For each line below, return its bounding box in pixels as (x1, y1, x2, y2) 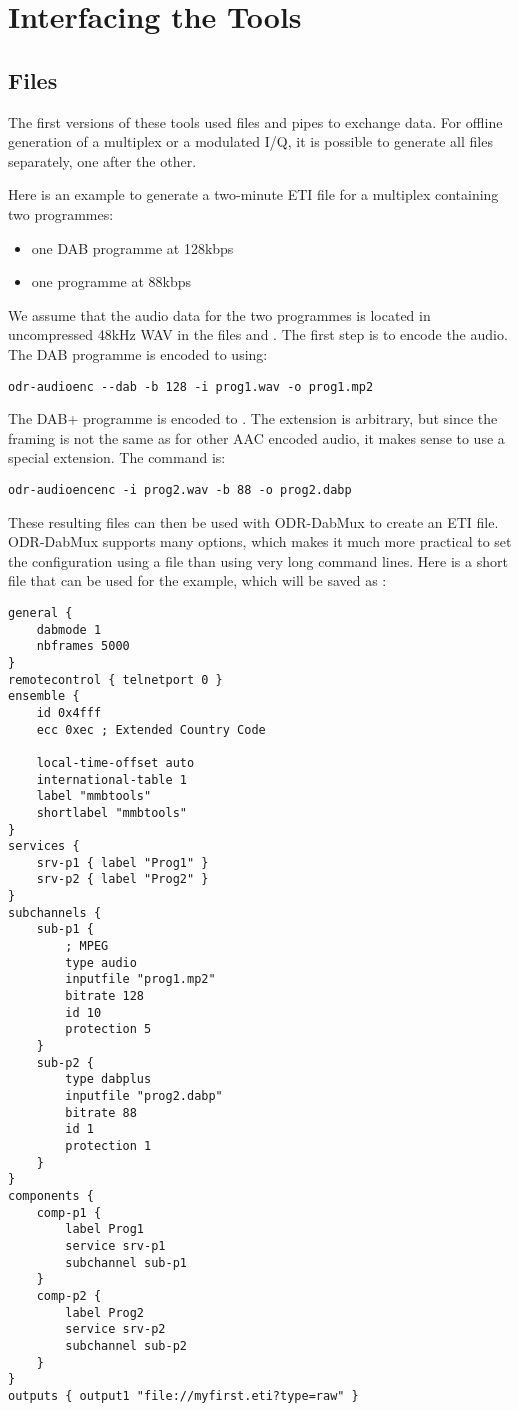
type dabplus (65, 1072, 152, 1087)
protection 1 (65, 1138, 152, 1153)
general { (8, 605, 73, 620)
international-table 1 (36, 772, 187, 787)
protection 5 (65, 1022, 152, 1037)
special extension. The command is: (8, 447, 226, 468)
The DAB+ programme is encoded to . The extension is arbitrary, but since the (8, 408, 498, 429)
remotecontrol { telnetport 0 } (8, 672, 223, 687)
